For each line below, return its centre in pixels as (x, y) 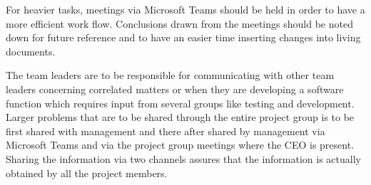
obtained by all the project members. (87, 173)
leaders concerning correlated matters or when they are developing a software (175, 89)
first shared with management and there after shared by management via (166, 131)
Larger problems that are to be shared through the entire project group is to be (180, 117)
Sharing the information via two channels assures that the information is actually (183, 158)
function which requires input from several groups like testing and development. (180, 103)
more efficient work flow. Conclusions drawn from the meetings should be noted (179, 23)
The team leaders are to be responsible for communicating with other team (170, 75)
